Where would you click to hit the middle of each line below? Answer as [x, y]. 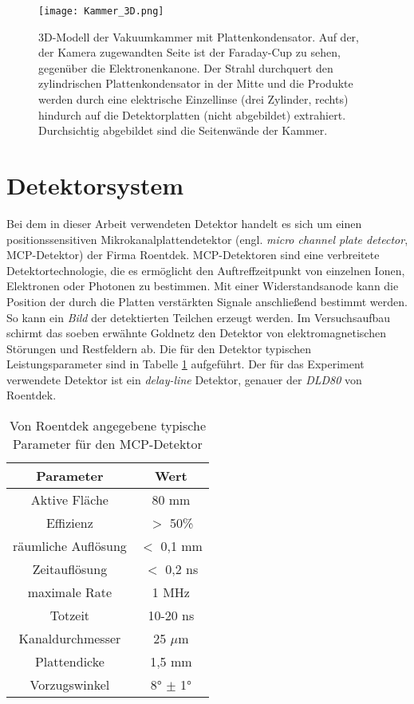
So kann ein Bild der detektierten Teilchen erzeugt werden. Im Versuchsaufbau [199, 317]
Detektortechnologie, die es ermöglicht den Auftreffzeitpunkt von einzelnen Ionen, [206, 270]
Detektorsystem [95, 185]
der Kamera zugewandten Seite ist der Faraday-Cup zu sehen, [189, 52]
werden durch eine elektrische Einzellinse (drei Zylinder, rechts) [193, 99]
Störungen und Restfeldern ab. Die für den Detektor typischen [159, 348]
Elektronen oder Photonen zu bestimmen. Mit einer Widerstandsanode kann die [203, 286]
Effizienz [69, 523]
